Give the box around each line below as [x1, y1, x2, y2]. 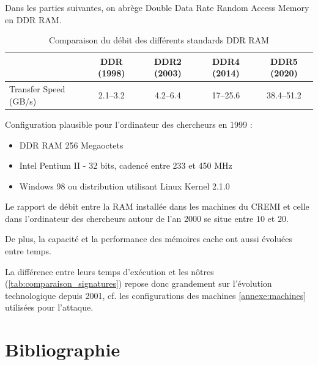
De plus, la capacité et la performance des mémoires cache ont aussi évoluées [5, 232, 293, 245]
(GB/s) [9, 94, 37, 107]
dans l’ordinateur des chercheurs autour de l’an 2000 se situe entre [5, 212, 254, 224]
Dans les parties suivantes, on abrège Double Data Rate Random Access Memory [5, 1, 309, 13]
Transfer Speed [9, 83, 65, 95]
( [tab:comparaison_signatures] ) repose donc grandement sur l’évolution [5, 277, 272, 290]
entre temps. [5, 245, 51, 257]
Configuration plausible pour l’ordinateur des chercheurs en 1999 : [5, 117, 253, 130]
